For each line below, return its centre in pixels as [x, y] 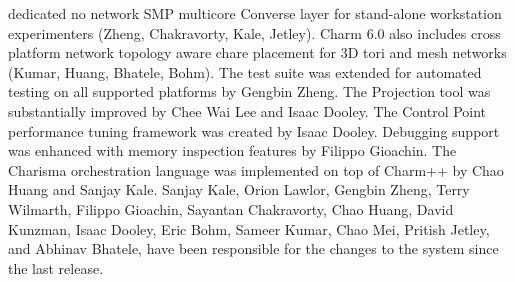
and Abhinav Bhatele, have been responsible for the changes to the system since [253, 248]
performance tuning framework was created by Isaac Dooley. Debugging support [254, 130]
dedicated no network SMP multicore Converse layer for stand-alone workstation [255, 13]
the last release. [56, 267]
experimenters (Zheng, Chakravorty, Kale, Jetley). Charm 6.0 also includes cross [254, 32]
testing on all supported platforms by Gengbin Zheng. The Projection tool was [249, 91]
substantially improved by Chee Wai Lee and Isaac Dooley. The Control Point [247, 110]
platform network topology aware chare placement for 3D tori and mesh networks [257, 52]
